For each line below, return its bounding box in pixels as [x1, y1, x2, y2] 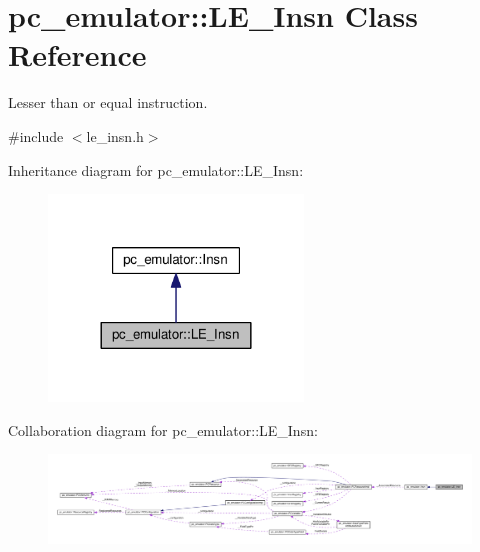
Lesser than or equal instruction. [8, 92, 208, 113]
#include [8, 125, 64, 146]
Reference [8, 34, 147, 75]
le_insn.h [86, 125, 144, 146]
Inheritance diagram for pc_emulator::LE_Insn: [8, 159, 304, 180]
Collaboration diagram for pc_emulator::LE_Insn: [8, 419, 318, 440]
